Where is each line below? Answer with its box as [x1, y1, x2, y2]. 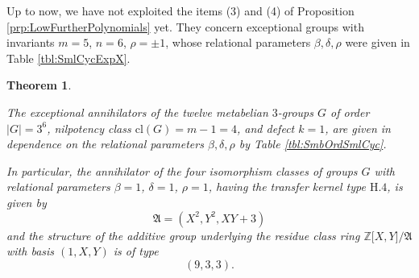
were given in [345, 34, 410, 51]
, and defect [237, 119, 295, 136]
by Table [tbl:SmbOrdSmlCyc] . [239, 135, 387, 152]
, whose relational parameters [165, 34, 311, 51]
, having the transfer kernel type [208, 178, 366, 195]
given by [6, 193, 47, 210]
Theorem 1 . [6, 77, 72, 93]
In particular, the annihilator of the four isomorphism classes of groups [6, 162, 358, 179]
